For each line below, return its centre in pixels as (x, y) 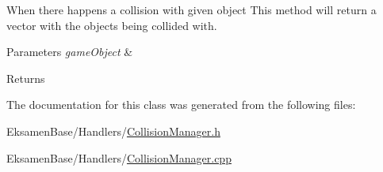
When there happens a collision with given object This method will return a (191, 9)
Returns (26, 78)
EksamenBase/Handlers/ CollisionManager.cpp (119, 157)
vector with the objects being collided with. (112, 25)
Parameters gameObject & (70, 52)
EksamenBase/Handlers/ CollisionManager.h (113, 131)
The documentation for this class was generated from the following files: (181, 105)
